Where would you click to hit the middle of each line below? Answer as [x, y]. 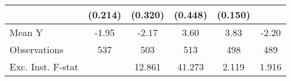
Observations [37, 49]
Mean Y [26, 32]
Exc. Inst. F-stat [44, 67]
